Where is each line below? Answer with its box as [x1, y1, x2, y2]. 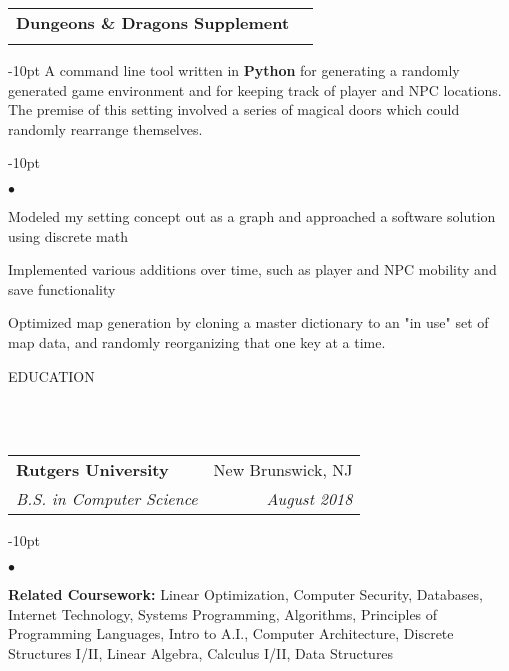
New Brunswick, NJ [213, 458, 353, 482]
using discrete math [8, 225, 128, 246]
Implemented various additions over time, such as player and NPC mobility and [8, 259, 497, 280]
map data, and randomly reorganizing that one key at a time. [8, 331, 386, 352]
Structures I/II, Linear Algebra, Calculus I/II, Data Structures [8, 642, 394, 663]
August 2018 [266, 487, 353, 511]
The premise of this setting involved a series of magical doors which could [8, 99, 460, 120]
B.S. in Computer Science [16, 487, 198, 511]
